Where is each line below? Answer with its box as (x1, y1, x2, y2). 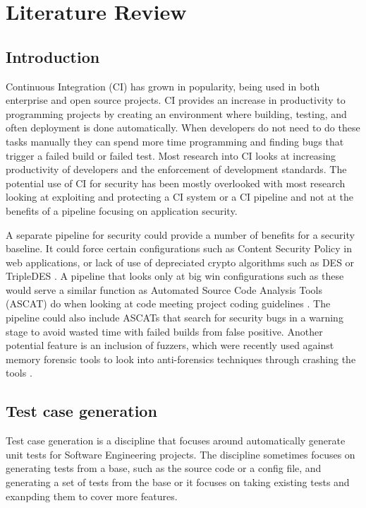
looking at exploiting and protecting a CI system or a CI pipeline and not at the (6, 189, 353, 204)
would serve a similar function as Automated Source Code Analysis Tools (6, 282, 322, 297)
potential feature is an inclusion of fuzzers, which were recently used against (6, 338, 334, 353)
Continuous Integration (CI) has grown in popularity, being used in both (6, 78, 320, 93)
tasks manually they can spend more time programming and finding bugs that (6, 134, 344, 148)
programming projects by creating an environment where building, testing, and (6, 106, 347, 121)
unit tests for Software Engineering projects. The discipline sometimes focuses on (6, 447, 355, 461)
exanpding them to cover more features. (6, 488, 178, 503)
